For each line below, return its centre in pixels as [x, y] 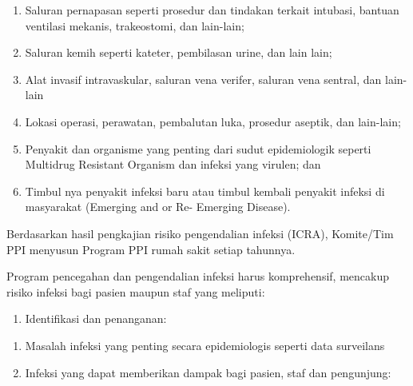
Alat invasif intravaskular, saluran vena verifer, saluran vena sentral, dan [203, 79]
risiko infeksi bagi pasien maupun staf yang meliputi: [136, 291]
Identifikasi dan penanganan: [96, 318]
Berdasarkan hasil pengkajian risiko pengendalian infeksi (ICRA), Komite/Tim [200, 233]
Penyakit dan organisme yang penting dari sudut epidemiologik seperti [198, 148]
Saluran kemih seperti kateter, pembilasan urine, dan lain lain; [179, 52]
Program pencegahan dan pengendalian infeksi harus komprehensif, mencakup [198, 276]
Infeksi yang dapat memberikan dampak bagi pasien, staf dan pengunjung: [208, 372]
